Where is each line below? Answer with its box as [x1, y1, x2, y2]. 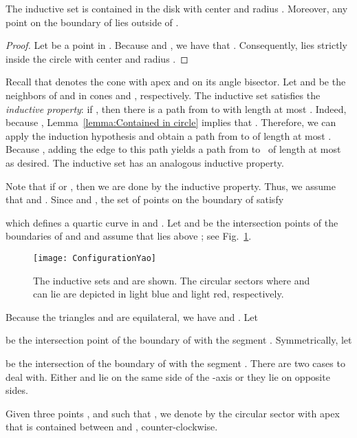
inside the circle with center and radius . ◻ [6, 51, 188, 65]
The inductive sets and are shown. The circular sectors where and [33, 273, 310, 287]
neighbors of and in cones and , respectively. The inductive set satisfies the [6, 87, 321, 102]
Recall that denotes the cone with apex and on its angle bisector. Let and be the [6, 74, 346, 89]
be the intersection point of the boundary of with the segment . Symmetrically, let [6, 333, 352, 347]
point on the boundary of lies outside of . [6, 14, 179, 29]
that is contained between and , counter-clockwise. [6, 419, 218, 434]
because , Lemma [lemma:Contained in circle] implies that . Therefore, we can [6, 115, 336, 129]
